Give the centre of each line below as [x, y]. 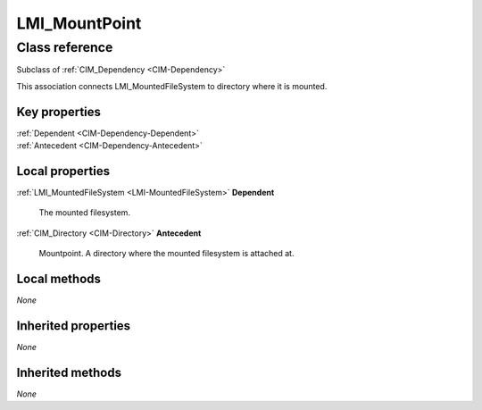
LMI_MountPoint [79, 23]
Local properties [63, 171]
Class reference [65, 47]
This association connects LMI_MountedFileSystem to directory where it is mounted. [172, 86]
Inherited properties [74, 326]
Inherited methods [69, 372]
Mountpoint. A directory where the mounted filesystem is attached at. [166, 254]
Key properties [59, 112]
